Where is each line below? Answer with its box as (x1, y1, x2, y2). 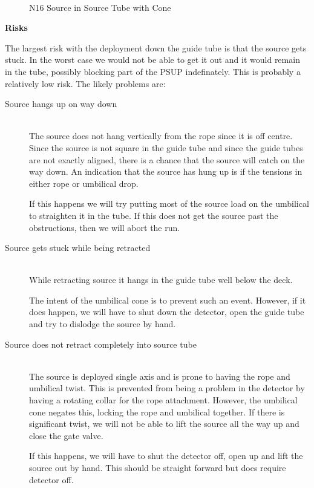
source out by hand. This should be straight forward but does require (29, 461, 286, 473)
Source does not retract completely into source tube (5, 337, 197, 350)
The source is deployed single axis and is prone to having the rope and (29, 369, 290, 382)
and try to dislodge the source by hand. (29, 317, 176, 330)
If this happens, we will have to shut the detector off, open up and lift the (29, 449, 303, 462)
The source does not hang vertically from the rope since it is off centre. (29, 129, 293, 142)
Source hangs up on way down (5, 97, 117, 110)
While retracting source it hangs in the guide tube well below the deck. (29, 273, 293, 286)
